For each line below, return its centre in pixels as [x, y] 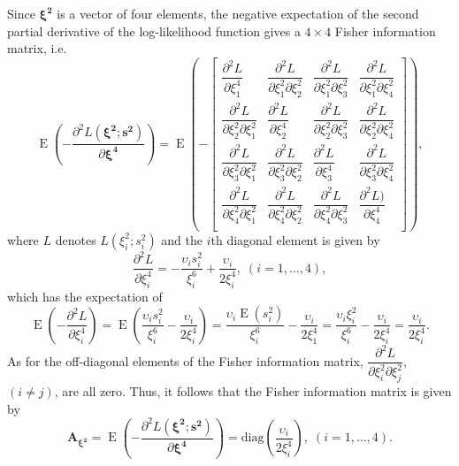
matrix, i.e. [37, 48]
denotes [76, 239]
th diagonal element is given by [295, 239]
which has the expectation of [85, 296]
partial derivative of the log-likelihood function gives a [154, 31]
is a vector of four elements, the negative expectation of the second [238, 13]
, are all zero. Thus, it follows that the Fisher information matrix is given [253, 391]
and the [182, 239]
